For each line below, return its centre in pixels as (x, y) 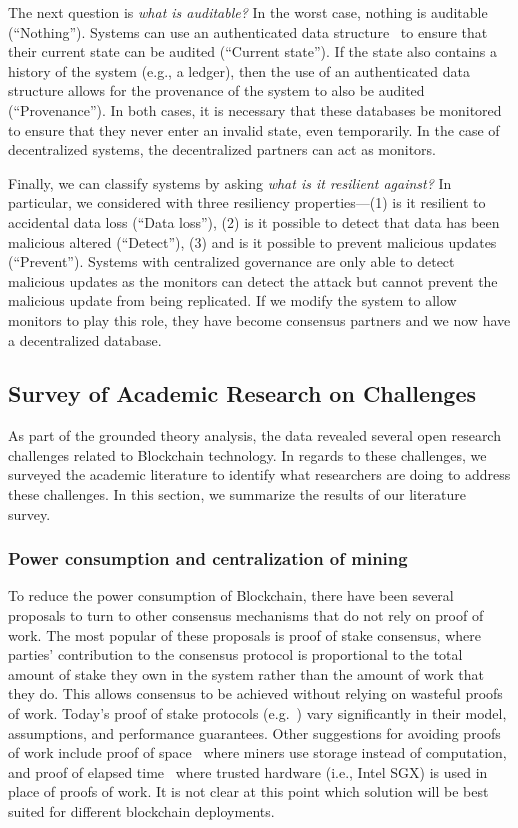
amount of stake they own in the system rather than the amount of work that (246, 673)
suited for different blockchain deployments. (141, 811)
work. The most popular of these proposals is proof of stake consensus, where (244, 634)
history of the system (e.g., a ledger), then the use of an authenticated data (239, 70)
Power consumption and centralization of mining (208, 558)
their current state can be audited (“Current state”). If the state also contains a (252, 51)
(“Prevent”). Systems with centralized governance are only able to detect (231, 261)
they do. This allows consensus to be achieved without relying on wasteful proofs (255, 693)
